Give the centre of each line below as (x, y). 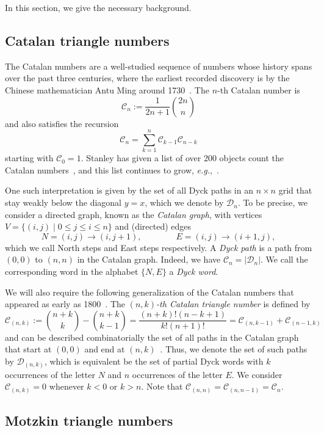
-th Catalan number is (259, 89)
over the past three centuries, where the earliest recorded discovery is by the (147, 78)
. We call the (284, 259)
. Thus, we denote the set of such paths (234, 349)
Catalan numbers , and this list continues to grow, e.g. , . (112, 169)
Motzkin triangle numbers (89, 420)
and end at (105, 349)
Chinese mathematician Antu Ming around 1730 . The (107, 89)
